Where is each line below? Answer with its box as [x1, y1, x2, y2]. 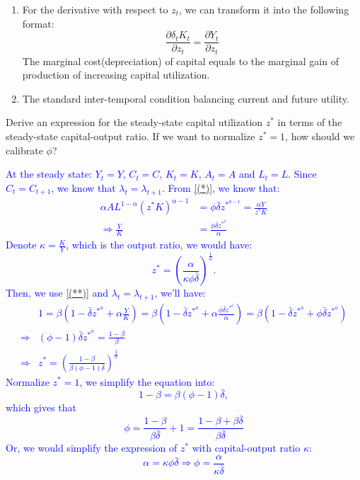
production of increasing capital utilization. [22, 67, 210, 82]
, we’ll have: [154, 285, 206, 300]
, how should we [285, 129, 355, 144]
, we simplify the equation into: [79, 374, 215, 389]
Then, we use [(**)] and [6, 285, 109, 300]
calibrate [6, 142, 43, 157]
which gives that [6, 400, 77, 415]
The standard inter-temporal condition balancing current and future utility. [22, 91, 349, 105]
